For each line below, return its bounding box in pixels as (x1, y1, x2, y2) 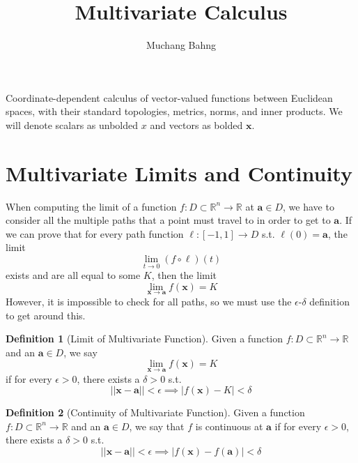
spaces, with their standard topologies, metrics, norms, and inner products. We (6, 104, 343, 119)
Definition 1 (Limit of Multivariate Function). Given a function (6, 331, 283, 346)
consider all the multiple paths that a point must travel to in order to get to (6, 213, 331, 227)
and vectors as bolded (150, 117, 243, 132)
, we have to (283, 199, 334, 213)
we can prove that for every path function (6, 226, 184, 241)
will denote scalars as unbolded (6, 117, 139, 132)
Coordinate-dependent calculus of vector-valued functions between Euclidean (6, 90, 333, 105)
